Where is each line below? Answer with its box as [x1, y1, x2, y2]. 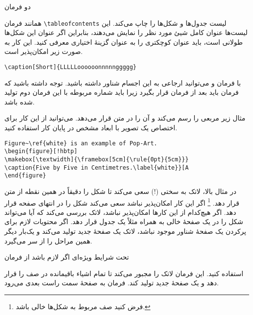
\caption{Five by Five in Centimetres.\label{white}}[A [4, 164, 189, 171]
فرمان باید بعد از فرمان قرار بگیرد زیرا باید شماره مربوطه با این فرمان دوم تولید [4, 87, 239, 97]
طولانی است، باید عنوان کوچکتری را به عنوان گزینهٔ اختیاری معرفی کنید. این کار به [4, 36, 243, 47]
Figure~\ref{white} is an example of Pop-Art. [4, 140, 157, 147]
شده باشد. [4, 96, 35, 106]
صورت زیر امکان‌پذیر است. [4, 46, 83, 56]
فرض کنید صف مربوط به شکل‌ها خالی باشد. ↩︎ [16, 301, 151, 311]
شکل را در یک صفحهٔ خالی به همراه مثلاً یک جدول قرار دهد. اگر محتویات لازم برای [4, 216, 243, 227]
